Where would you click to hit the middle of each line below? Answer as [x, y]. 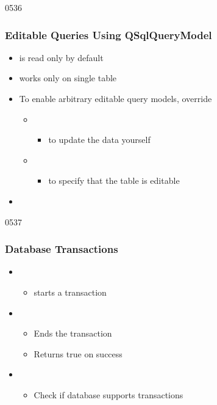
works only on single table [68, 78]
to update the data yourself [99, 140]
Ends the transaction [73, 333]
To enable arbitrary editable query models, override [116, 98]
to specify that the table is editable [114, 181]
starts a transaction [70, 292]
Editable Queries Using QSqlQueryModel [108, 35]
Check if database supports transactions [108, 394]
